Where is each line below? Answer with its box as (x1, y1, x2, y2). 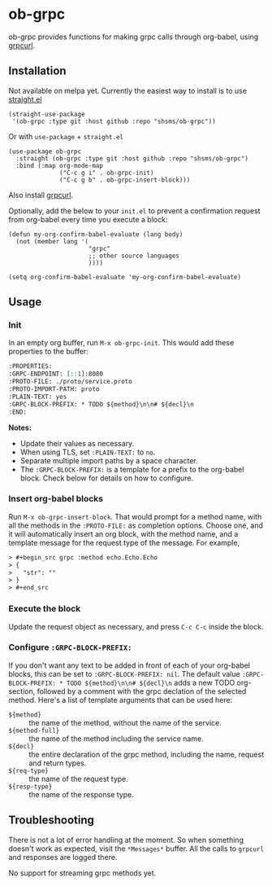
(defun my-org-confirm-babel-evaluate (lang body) (8, 230, 183, 239)
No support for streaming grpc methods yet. (8, 868, 157, 878)
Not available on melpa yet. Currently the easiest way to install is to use (8, 86, 248, 95)
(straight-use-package (8, 110, 85, 118)
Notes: (8, 423, 32, 432)
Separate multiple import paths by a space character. (19, 455, 199, 465)
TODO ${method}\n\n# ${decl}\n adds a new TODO (66, 678, 235, 687)
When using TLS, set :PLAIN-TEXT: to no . (19, 447, 156, 457)
